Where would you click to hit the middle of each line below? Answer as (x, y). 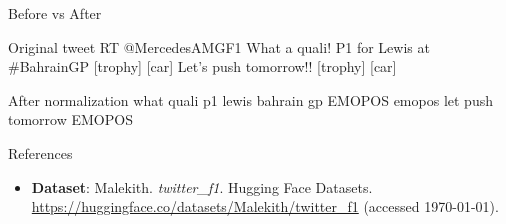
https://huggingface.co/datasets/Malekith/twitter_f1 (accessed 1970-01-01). (265, 206)
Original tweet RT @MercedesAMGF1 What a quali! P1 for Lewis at (219, 46)
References (40, 152)
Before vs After (55, 13)
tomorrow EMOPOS (70, 119)
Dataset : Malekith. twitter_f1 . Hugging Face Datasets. (202, 186)
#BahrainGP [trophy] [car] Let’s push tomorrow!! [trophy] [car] (202, 66)
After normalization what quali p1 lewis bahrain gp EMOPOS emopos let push (250, 99)
